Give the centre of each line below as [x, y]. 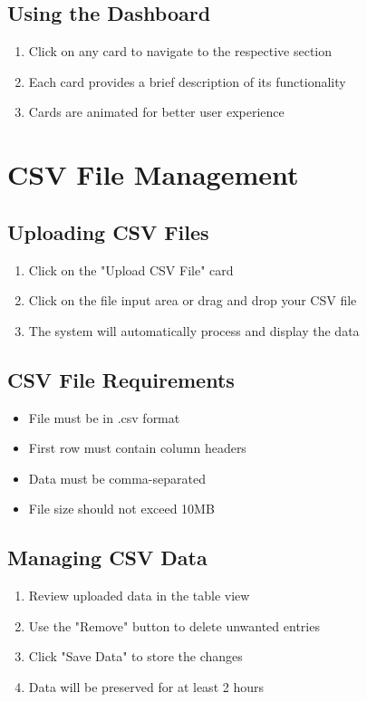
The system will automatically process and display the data [194, 330]
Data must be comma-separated [117, 478]
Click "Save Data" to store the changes [135, 656]
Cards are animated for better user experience [156, 112]
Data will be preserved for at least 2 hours [146, 686]
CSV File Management [153, 174]
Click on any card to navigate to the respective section [180, 51]
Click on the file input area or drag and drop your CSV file [193, 300]
